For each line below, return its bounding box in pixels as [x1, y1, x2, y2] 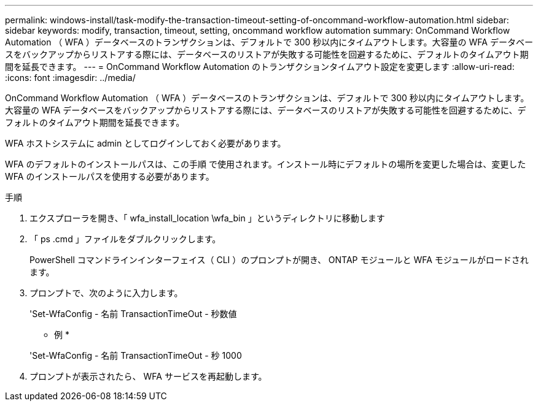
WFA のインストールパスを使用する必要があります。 [5, 171, 214, 182]
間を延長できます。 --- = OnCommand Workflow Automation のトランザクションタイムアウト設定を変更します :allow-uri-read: [5, 61, 515, 72]
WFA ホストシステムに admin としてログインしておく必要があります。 [5, 138, 286, 148]
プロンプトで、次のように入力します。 [29, 288, 183, 298]
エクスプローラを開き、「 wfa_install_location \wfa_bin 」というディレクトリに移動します [29, 213, 385, 223]
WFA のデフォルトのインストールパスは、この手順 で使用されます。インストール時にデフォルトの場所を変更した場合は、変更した [5, 159, 526, 169]
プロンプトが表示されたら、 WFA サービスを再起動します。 [29, 371, 267, 381]
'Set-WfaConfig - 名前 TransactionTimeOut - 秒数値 [29, 308, 237, 319]
